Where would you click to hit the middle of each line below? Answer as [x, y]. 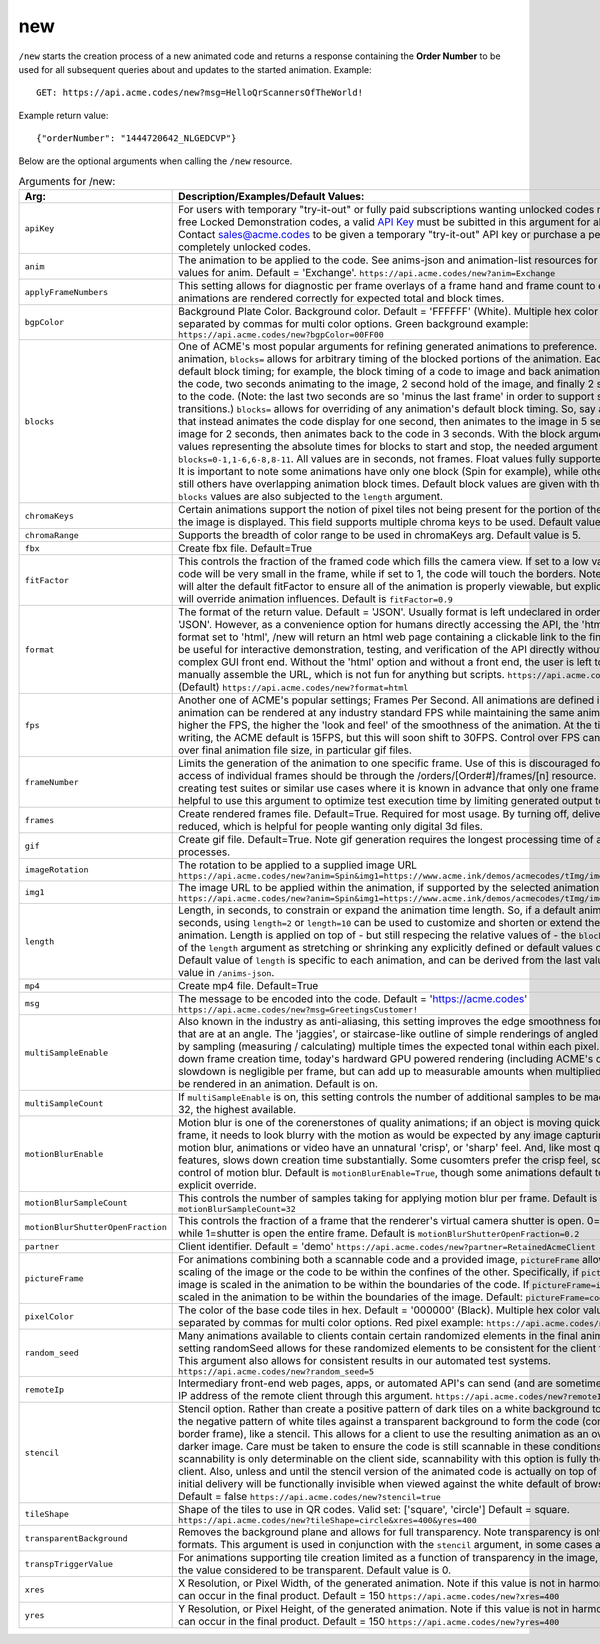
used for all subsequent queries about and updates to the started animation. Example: [195, 69]
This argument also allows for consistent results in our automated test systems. [365, 1361]
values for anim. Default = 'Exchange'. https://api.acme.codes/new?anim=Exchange [367, 273]
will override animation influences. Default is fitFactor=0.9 [316, 599]
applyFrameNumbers [66, 291]
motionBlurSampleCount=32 [237, 1209]
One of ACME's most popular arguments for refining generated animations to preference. [388, 347]
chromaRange [51, 535]
